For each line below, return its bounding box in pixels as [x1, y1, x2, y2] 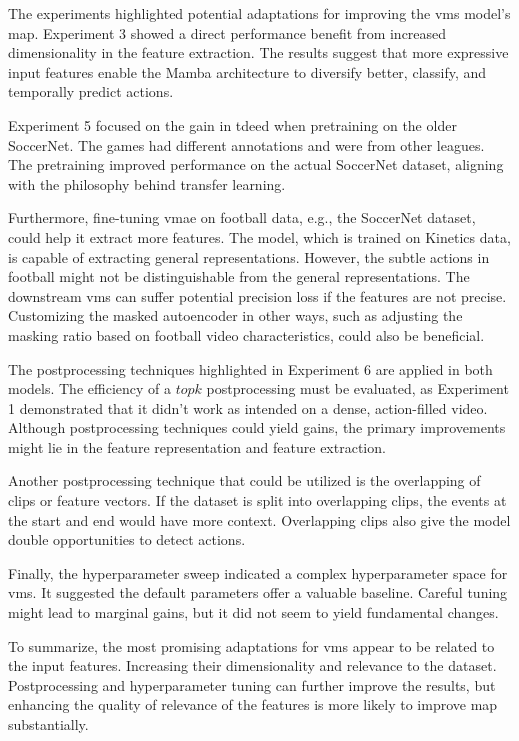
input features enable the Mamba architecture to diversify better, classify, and [8, 61, 487, 82]
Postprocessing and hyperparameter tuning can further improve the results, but [8, 674, 496, 695]
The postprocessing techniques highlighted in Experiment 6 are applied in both [8, 358, 493, 379]
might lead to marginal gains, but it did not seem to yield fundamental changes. [8, 602, 499, 623]
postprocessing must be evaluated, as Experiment [206, 378, 509, 399]
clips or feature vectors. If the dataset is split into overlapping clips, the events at [8, 490, 507, 511]
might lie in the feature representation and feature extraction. [8, 436, 386, 457]
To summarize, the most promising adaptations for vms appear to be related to [8, 635, 495, 656]
